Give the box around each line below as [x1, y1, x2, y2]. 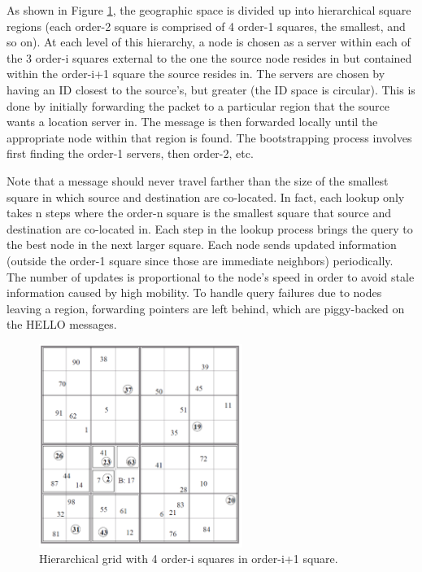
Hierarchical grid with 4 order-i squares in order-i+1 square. [39, 550, 338, 567]
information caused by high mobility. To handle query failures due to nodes [7, 284, 382, 301]
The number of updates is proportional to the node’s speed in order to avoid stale [7, 268, 415, 285]
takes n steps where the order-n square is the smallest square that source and [7, 204, 391, 221]
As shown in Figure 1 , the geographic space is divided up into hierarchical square [7, 2, 411, 18]
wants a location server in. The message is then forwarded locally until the [7, 113, 378, 130]
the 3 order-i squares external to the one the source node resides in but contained [7, 49, 412, 66]
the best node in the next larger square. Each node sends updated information [7, 236, 397, 253]
